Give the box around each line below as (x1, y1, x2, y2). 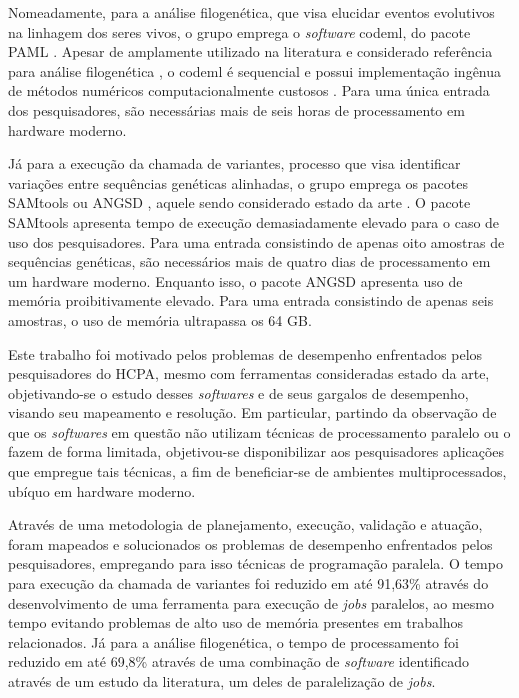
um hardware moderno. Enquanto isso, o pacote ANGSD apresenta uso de (8, 270, 463, 291)
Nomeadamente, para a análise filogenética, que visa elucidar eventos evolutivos (8, 2, 495, 22)
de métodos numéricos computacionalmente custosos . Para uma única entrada (8, 80, 490, 101)
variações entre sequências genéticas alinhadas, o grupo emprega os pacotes (8, 172, 468, 193)
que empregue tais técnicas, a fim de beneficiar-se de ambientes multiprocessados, (8, 461, 507, 482)
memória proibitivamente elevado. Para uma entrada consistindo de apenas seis (8, 290, 494, 311)
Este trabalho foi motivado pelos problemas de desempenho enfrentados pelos (8, 343, 483, 364)
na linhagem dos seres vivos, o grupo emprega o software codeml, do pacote (8, 21, 471, 42)
